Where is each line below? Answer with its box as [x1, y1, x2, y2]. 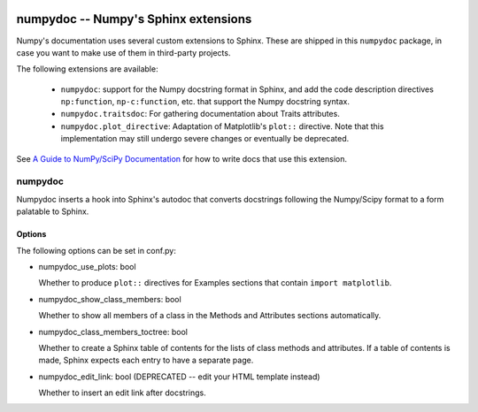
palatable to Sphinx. [16, 206, 89, 217]
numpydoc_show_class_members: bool [38, 294, 181, 304]
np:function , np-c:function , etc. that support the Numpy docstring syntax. [60, 96, 350, 107]
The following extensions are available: [16, 64, 158, 74]
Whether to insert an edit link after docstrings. [38, 387, 207, 398]
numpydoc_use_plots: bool [38, 261, 136, 271]
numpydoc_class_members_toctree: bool [38, 326, 188, 337]
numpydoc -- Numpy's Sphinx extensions [16, 11, 252, 27]
